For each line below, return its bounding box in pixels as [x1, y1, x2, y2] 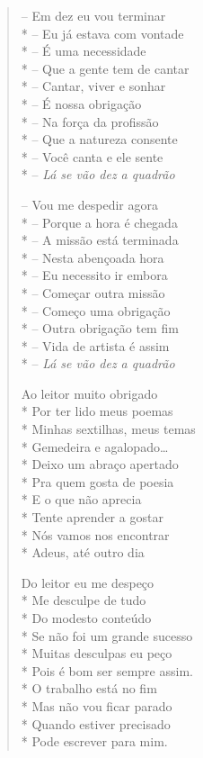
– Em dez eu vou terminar [21, 6, 166, 24]
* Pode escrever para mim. [21, 732, 168, 751]
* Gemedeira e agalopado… [21, 437, 169, 456]
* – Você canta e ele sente [21, 147, 163, 166]
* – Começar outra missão [21, 283, 165, 302]
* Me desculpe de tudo [21, 591, 146, 609]
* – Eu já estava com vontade [21, 23, 184, 42]
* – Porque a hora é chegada [21, 212, 178, 231]
